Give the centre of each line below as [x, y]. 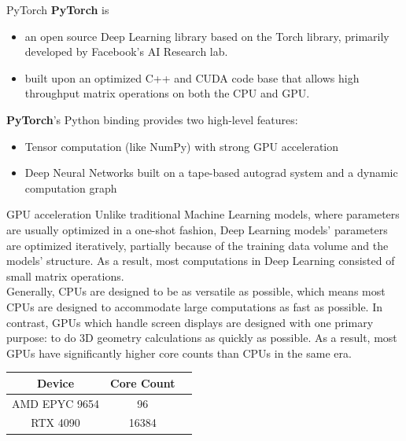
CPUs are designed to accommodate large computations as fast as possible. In [195, 306]
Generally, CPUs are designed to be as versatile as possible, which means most [196, 291]
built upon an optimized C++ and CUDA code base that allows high [192, 77]
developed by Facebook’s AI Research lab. [126, 51]
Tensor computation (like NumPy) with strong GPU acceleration [182, 146]
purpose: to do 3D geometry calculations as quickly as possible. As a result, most [202, 338]
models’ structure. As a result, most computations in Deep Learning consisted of [201, 261]
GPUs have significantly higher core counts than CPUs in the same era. [179, 353]
